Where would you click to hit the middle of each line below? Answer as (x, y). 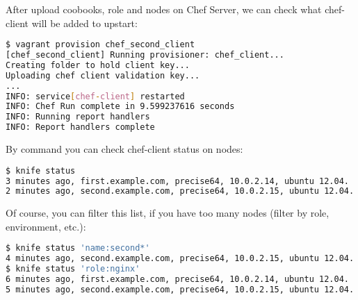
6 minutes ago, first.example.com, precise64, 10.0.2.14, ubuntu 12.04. (177, 280)
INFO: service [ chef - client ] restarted (95, 96)
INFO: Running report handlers (78, 117)
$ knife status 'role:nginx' (73, 269)
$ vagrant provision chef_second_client (100, 45)
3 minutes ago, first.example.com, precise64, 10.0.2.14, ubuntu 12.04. (177, 181)
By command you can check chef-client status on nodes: (124, 149)
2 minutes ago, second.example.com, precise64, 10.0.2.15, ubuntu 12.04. (180, 191)
